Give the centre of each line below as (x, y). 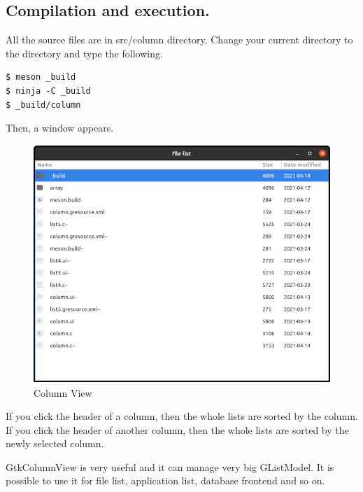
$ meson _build (41, 77)
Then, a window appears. (60, 128)
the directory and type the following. (84, 53)
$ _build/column (43, 105)
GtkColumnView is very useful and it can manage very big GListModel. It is (170, 466)
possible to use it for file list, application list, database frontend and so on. (165, 480)
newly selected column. (55, 443)
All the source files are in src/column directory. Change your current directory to (179, 40)
